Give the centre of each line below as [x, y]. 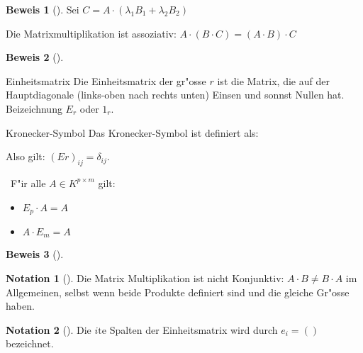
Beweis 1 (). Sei [43, 9]
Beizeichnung [34, 108]
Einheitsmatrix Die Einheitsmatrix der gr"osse [106, 80]
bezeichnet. [30, 343]
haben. [20, 306]
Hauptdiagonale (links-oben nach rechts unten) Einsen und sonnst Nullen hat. [175, 95]
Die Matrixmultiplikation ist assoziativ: [91, 33]
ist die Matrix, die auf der [273, 80]
